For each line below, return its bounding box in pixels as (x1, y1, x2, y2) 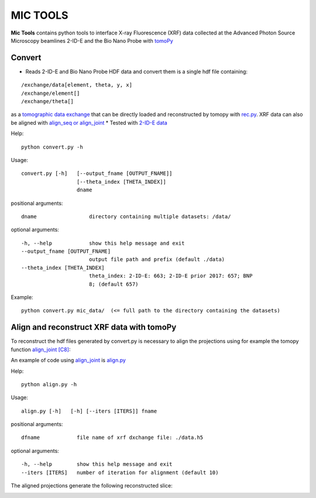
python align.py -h (21, 381, 77, 387)
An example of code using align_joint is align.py (11, 357, 126, 364)
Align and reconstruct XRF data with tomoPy (11, 322, 177, 332)
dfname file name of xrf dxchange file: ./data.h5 (21, 434, 204, 441)
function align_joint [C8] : (11, 346, 71, 353)
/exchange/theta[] (21, 98, 74, 105)
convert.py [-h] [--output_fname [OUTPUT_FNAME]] (21, 170, 173, 177)
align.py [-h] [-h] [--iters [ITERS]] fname (21, 407, 157, 414)
